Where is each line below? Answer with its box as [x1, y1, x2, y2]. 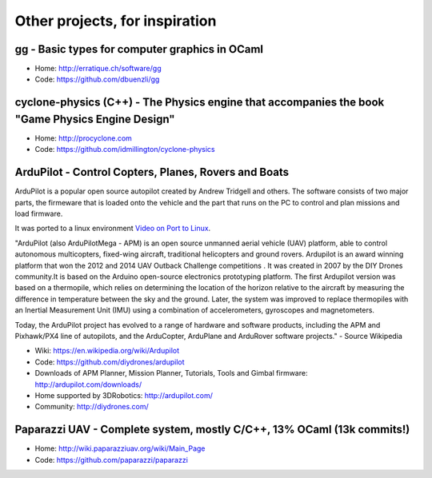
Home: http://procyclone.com [34, 133, 132, 143]
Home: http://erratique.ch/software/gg [34, 64, 162, 74]
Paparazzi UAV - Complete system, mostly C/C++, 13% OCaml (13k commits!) [14, 423, 410, 436]
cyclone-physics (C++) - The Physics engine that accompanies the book [14, 96, 385, 110]
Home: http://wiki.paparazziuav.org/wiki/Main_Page [34, 444, 206, 453]
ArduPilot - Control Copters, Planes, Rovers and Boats [14, 165, 290, 179]
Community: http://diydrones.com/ [34, 402, 150, 412]
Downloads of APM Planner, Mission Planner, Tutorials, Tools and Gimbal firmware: [34, 368, 308, 378]
